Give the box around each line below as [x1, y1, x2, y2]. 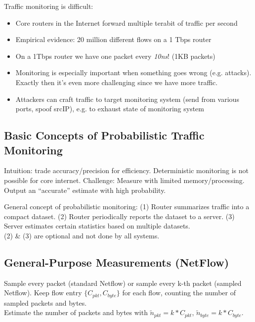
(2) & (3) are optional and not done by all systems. [4, 230, 160, 240]
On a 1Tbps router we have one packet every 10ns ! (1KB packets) [15, 50, 215, 61]
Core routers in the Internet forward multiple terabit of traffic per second [15, 17, 238, 28]
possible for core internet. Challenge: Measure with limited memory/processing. [4, 175, 245, 185]
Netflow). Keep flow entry [4, 287, 82, 298]
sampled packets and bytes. [4, 297, 87, 308]
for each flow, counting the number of [122, 287, 236, 298]
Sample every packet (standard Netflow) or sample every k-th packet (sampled [4, 277, 242, 288]
